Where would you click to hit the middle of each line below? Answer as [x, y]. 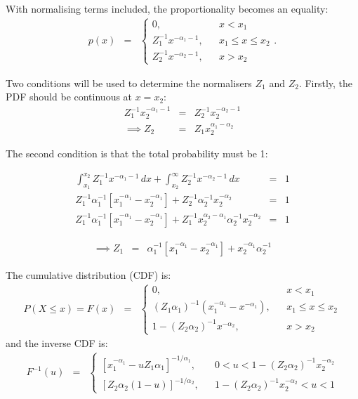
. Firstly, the [326, 83]
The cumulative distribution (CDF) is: [88, 274]
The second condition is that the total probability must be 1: [137, 153]
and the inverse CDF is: [57, 343]
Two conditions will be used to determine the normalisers [129, 83]
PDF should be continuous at [69, 97]
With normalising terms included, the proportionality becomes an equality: [167, 8]
